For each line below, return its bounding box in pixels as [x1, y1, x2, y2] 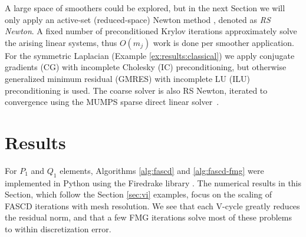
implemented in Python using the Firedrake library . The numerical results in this [5, 176, 302, 189]
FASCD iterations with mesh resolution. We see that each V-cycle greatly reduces [5, 199, 300, 212]
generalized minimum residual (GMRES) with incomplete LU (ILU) [5, 72, 250, 84]
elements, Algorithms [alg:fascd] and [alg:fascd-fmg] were [60, 164, 264, 176]
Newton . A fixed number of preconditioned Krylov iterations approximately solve [5, 25, 297, 37]
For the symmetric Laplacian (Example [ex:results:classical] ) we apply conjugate [5, 49, 295, 61]
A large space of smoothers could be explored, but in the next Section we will [5, 2, 285, 14]
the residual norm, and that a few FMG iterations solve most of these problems [5, 211, 292, 223]
